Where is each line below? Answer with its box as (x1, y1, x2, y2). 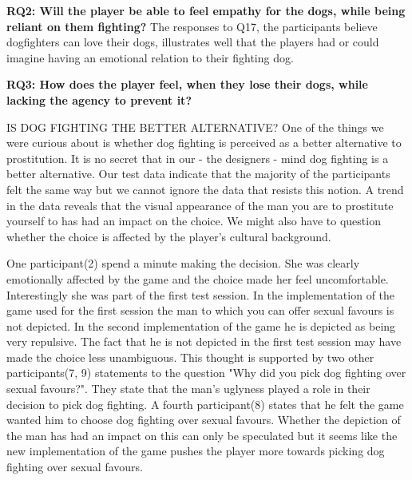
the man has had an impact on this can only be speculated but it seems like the (6, 426, 398, 443)
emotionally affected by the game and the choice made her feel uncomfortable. (6, 270, 389, 287)
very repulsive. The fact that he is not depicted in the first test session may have (6, 333, 402, 350)
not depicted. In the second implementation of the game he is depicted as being (6, 317, 396, 334)
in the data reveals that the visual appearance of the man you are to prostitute (6, 196, 394, 213)
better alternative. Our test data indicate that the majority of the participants (6, 165, 390, 182)
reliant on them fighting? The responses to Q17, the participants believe (6, 18, 378, 34)
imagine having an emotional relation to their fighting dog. (6, 49, 294, 65)
